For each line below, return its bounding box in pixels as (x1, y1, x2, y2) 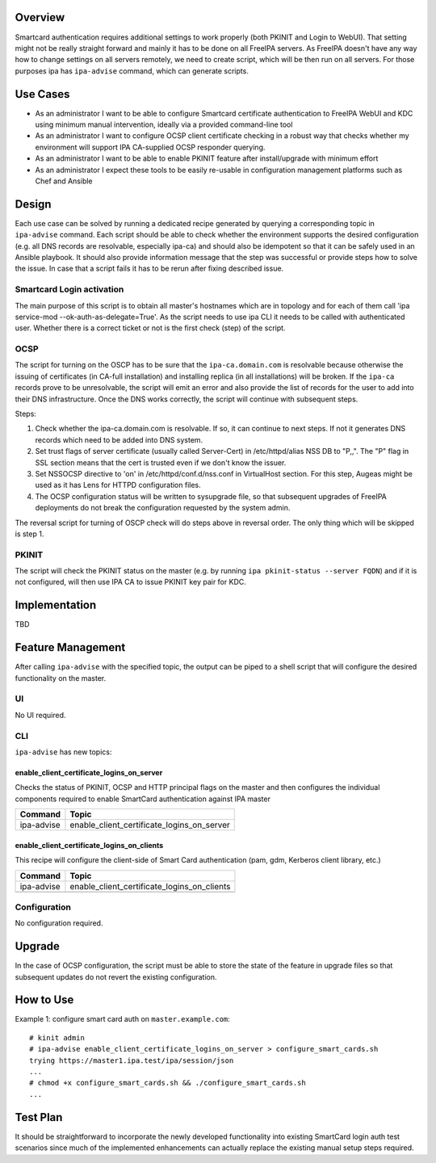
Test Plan (15, 1111, 63, 1124)
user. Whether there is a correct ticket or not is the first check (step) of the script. (15, 323, 286, 333)
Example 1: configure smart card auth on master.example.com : (15, 1014, 230, 1024)
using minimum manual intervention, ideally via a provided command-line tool (35, 120, 293, 129)
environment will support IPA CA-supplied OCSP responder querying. (35, 142, 266, 152)
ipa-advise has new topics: (15, 747, 112, 757)
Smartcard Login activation (15, 283, 124, 295)
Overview (15, 10, 65, 24)
